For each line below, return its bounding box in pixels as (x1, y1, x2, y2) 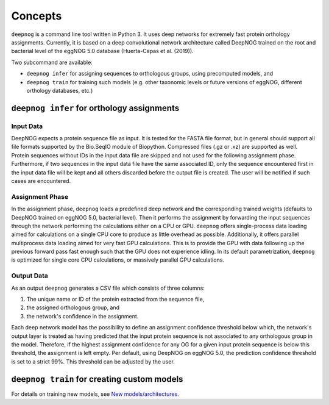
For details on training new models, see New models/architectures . (11, 390, 179, 398)
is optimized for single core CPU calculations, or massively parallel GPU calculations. (11, 256, 225, 263)
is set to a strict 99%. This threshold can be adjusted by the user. (11, 357, 175, 365)
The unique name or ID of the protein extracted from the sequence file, (26, 296, 205, 303)
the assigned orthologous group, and (26, 304, 120, 311)
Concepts (11, 9, 62, 23)
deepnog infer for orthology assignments (11, 102, 180, 113)
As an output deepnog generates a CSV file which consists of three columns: (11, 284, 205, 292)
